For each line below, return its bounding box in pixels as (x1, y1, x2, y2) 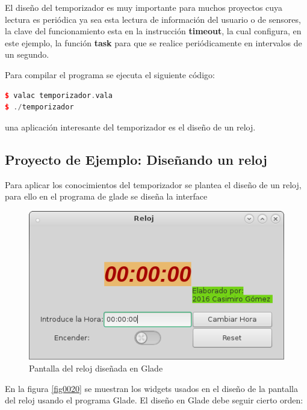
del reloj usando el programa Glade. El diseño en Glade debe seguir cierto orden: (5, 394, 303, 406)
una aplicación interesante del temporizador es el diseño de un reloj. (5, 120, 256, 133)
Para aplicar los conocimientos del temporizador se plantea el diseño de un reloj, (5, 178, 302, 191)
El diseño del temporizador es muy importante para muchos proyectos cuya (5, 1, 283, 13)
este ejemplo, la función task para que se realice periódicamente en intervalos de (5, 36, 302, 49)
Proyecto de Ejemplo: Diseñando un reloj (5, 150, 267, 168)
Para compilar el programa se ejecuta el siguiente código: (5, 68, 215, 81)
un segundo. (5, 48, 49, 61)
